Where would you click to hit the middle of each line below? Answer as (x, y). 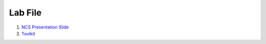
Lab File (25, 13)
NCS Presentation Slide (45, 27)
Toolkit (28, 33)
